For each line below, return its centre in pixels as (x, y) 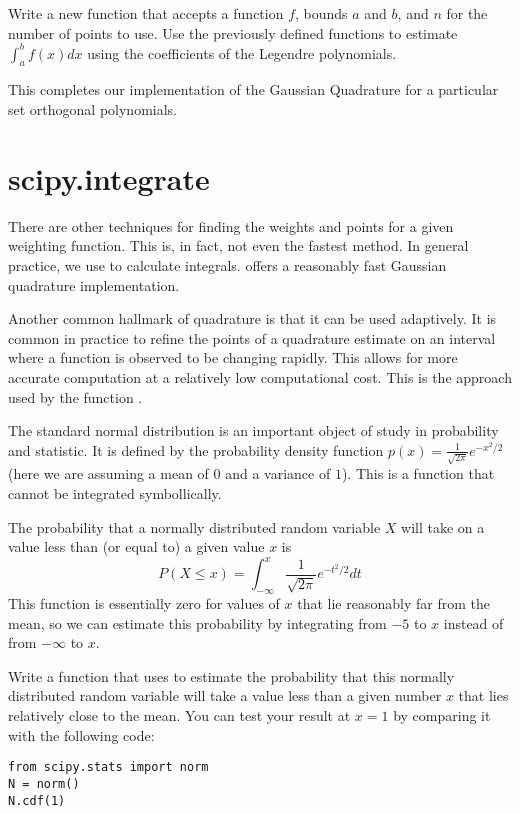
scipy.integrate (109, 177)
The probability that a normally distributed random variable (194, 526)
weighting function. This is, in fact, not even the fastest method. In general (238, 245)
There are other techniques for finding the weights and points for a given (231, 225)
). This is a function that (418, 473)
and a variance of (278, 473)
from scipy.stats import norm (108, 767)
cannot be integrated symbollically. (115, 493)
